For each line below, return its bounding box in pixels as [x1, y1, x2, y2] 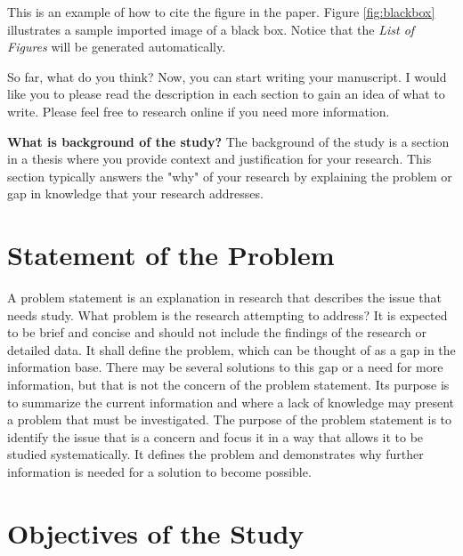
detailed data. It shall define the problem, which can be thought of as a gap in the [7, 340, 456, 359]
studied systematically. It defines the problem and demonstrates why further [7, 445, 424, 463]
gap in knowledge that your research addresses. [7, 184, 264, 203]
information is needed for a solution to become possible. [7, 463, 312, 480]
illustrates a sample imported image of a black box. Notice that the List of [7, 20, 415, 38]
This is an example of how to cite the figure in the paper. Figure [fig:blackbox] [7, 3, 435, 20]
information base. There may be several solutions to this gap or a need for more [7, 358, 443, 376]
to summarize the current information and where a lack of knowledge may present [7, 392, 455, 411]
